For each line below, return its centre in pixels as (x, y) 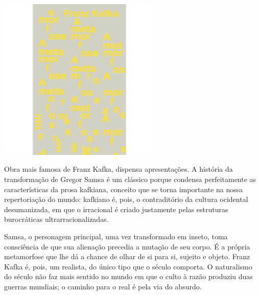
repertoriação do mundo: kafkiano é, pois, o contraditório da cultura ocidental (126, 199)
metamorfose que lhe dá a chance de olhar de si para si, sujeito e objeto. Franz (127, 256)
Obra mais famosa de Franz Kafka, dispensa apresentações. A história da (119, 169)
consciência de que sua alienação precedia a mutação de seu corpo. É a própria (127, 246)
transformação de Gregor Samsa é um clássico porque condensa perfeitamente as (130, 179)
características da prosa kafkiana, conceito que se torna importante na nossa (124, 189)
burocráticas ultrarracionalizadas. (56, 219)
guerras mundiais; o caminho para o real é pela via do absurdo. (103, 286)
